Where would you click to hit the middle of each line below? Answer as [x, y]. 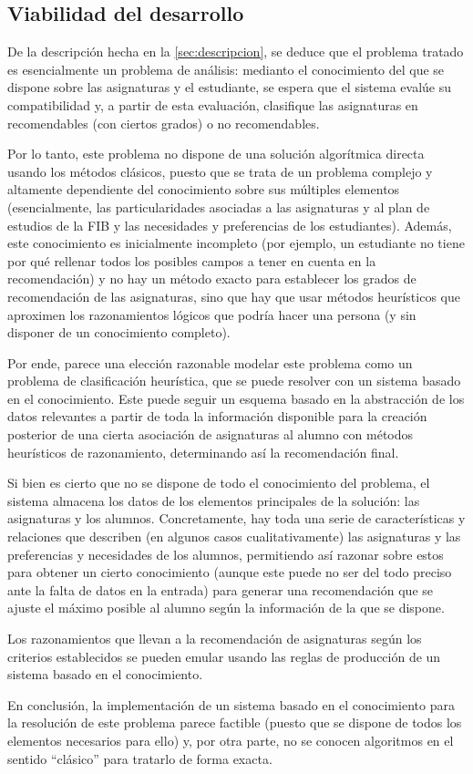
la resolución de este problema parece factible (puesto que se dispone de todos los [235, 722]
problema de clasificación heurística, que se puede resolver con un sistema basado [234, 381]
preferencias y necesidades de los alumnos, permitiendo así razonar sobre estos [226, 554]
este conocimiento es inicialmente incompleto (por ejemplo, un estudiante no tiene [236, 243]
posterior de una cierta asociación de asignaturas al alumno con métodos [211, 434]
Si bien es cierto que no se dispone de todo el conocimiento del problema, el [219, 483]
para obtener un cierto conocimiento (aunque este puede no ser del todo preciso [230, 572]
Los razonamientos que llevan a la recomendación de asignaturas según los [215, 639]
